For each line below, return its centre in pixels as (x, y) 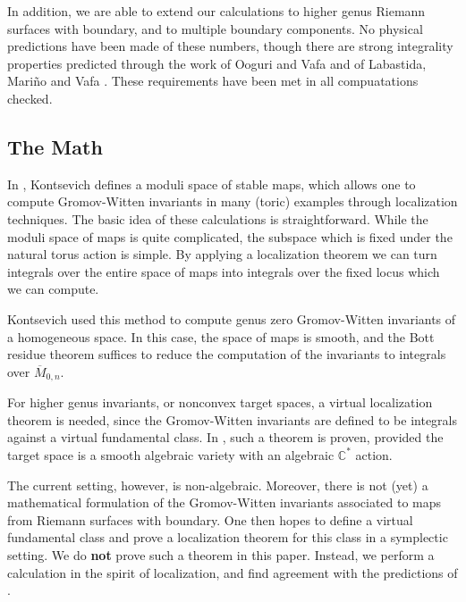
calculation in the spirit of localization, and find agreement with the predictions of (233, 572)
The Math (55, 146)
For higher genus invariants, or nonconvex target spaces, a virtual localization (220, 402)
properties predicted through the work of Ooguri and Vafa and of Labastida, (217, 63)
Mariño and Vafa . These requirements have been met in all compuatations (213, 81)
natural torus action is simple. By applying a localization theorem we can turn (222, 254)
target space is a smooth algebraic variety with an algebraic (171, 454)
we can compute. (53, 289)
